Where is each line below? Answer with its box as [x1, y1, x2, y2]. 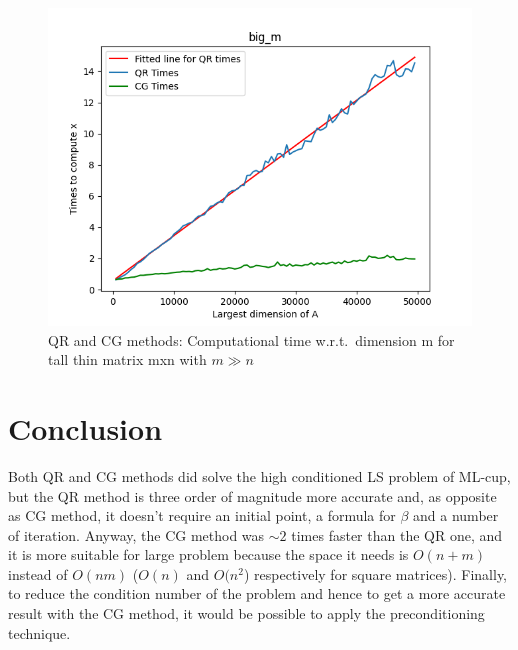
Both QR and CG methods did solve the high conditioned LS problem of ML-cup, [8, 465, 511, 486]
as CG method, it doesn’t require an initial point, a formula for [8, 505, 396, 526]
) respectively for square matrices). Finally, [243, 563, 508, 584]
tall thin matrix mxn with [48, 349, 207, 370]
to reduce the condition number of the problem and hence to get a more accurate [8, 583, 506, 604]
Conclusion [8, 407, 163, 448]
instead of [8, 563, 68, 584]
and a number [413, 505, 499, 526]
